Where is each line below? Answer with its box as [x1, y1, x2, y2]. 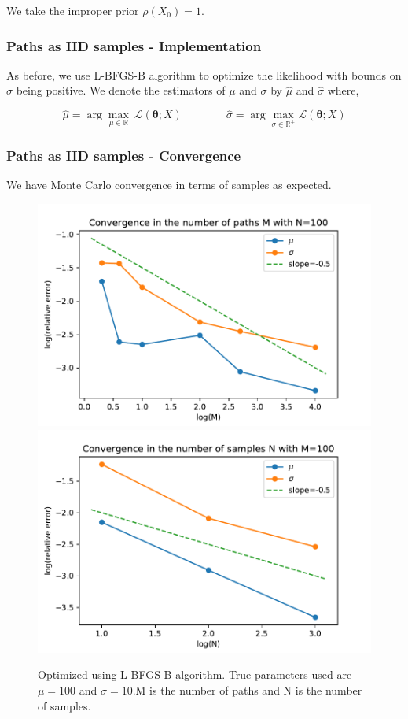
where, [327, 82, 359, 98]
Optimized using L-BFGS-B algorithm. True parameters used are [38, 666, 352, 683]
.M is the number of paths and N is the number [132, 681, 362, 698]
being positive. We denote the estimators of [16, 82, 226, 98]
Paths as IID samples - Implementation [6, 35, 262, 55]
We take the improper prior [6, 2, 139, 18]
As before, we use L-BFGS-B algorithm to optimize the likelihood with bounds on [6, 66, 402, 83]
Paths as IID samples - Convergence [6, 145, 241, 165]
